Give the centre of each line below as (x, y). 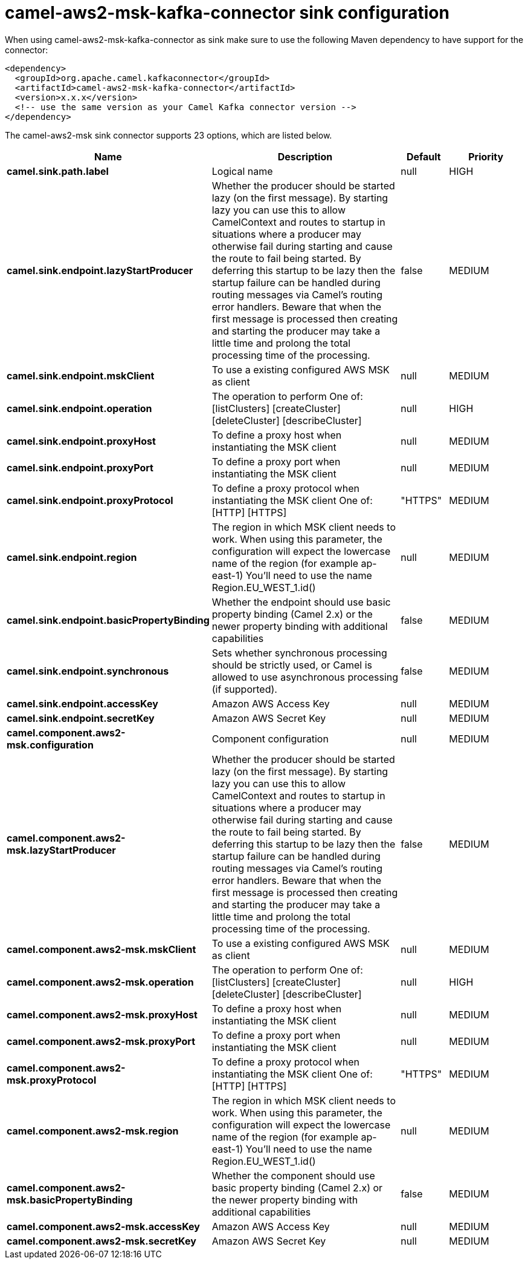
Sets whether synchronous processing (299, 653)
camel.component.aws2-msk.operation (100, 982)
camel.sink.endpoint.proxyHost (81, 441)
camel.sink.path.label (58, 171)
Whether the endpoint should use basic (301, 602)
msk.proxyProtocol (52, 1080)
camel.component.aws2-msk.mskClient (101, 949)
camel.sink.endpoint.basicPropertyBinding (108, 620)
